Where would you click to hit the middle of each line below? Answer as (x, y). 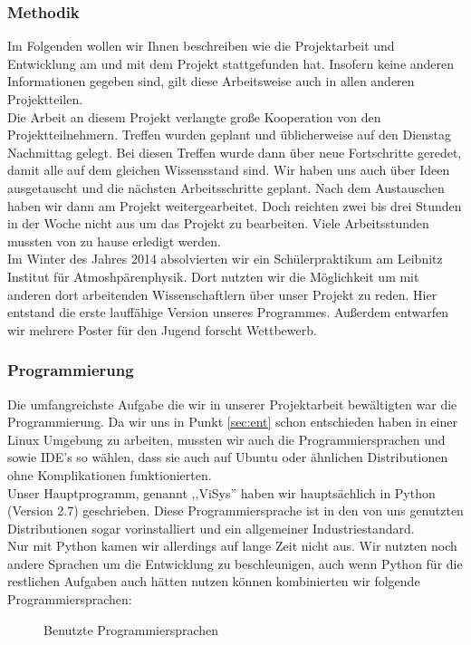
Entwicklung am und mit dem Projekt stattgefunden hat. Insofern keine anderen (231, 63)
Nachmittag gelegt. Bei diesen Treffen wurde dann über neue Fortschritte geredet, (235, 152)
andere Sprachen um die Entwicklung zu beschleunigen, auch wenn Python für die (235, 563)
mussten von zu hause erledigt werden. (114, 241)
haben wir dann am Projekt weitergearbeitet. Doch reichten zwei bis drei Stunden (235, 205)
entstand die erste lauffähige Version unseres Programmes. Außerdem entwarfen (228, 312)
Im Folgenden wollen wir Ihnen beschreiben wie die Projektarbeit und (201, 46)
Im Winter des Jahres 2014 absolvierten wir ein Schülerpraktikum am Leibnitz (225, 259)
